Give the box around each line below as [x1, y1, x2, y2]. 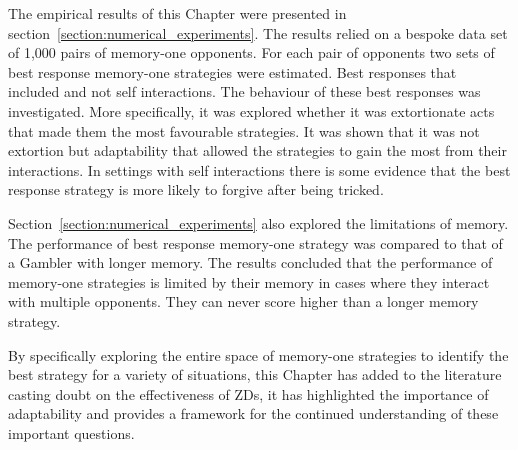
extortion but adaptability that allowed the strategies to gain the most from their [8, 140, 507, 161]
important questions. [8, 422, 135, 443]
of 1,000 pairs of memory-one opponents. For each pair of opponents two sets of [8, 42, 495, 63]
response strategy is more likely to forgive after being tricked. [8, 179, 384, 200]
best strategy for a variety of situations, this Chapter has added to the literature [8, 364, 502, 385]
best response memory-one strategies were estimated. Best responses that [8, 61, 457, 82]
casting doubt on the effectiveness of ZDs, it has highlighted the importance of [8, 383, 489, 404]
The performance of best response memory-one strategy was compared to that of [8, 232, 503, 253]
